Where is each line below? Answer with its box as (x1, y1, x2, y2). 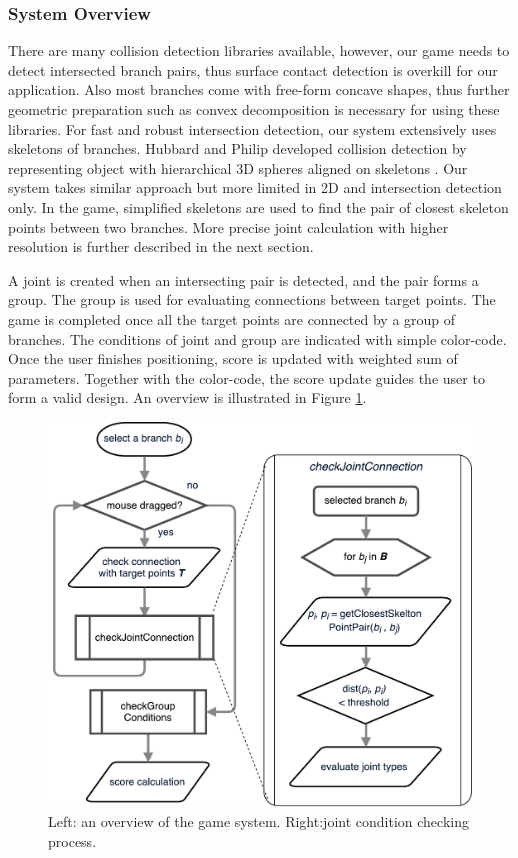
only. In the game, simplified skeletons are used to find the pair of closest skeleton (8, 196, 509, 217)
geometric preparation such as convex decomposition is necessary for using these (8, 99, 500, 119)
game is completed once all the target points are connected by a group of (8, 308, 456, 329)
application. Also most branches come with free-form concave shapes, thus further (8, 79, 510, 100)
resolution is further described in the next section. (8, 236, 314, 257)
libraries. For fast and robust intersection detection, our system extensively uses (8, 118, 497, 139)
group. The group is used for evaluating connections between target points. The (8, 289, 496, 310)
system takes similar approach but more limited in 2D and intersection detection (8, 177, 502, 198)
